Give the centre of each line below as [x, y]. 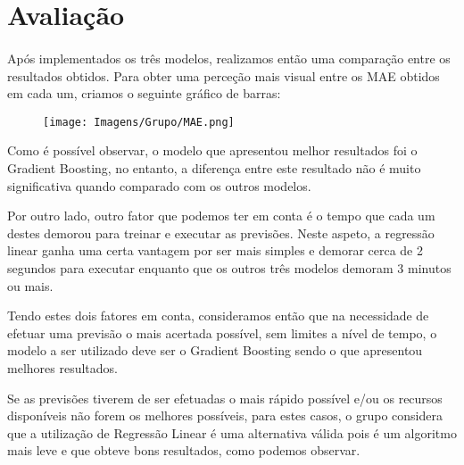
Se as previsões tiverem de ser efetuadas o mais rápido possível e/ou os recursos [225, 398]
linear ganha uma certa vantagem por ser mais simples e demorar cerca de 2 [215, 250]
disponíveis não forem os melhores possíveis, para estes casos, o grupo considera [225, 415]
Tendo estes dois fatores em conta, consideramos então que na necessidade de [218, 316]
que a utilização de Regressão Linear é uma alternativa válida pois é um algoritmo [232, 432]
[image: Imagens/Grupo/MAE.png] [139, 122]
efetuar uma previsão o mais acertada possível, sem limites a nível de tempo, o [222, 332]
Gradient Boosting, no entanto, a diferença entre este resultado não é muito [214, 168]
